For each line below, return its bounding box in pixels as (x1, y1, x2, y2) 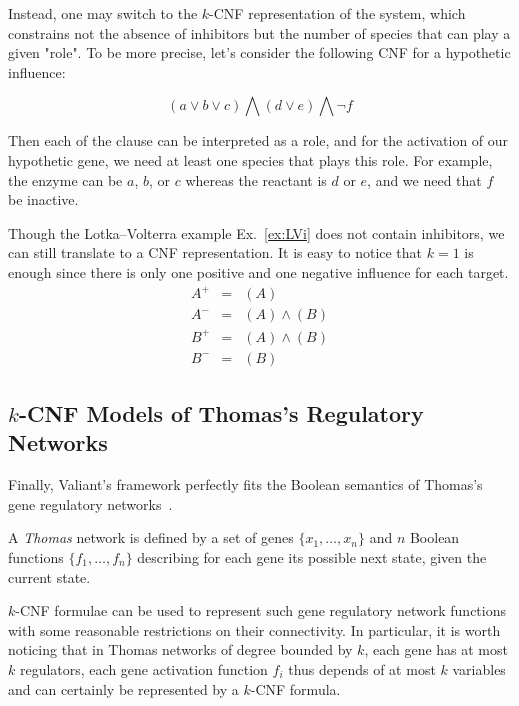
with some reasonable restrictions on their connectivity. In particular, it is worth (8, 619, 501, 640)
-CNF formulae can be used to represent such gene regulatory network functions (15, 600, 507, 621)
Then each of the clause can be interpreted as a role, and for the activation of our (8, 130, 509, 151)
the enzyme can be (8, 169, 123, 190)
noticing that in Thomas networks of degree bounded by (8, 639, 353, 660)
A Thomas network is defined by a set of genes (8, 527, 294, 548)
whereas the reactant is (185, 169, 327, 190)
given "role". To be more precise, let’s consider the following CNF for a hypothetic (8, 42, 511, 63)
